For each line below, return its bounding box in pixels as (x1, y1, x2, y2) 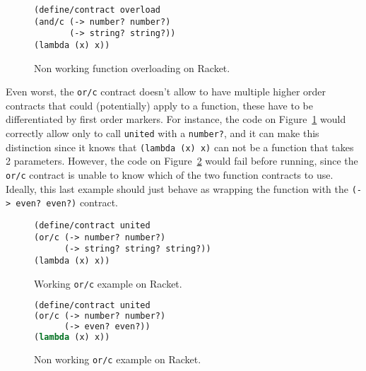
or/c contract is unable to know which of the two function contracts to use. (6, 167, 333, 182)
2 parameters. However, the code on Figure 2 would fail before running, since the (6, 153, 358, 168)
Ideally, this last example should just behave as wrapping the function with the (6, 181, 349, 196)
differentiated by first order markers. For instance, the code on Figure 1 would (6, 112, 346, 126)
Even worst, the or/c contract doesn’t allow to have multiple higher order (6, 84, 326, 99)
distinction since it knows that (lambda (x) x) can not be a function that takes (6, 139, 354, 154)
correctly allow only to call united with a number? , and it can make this (6, 126, 319, 141)
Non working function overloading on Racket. (34, 60, 230, 75)
